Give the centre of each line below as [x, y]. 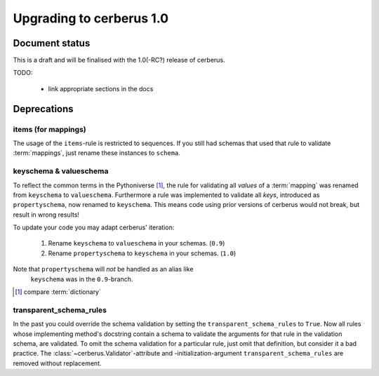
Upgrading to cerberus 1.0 [91, 18]
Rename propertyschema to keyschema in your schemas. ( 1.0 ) [142, 253]
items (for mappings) [50, 129]
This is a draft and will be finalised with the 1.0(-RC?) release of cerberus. [119, 60]
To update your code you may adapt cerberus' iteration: [94, 227]
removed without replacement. [57, 363]
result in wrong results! [46, 215]
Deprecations [43, 109]
